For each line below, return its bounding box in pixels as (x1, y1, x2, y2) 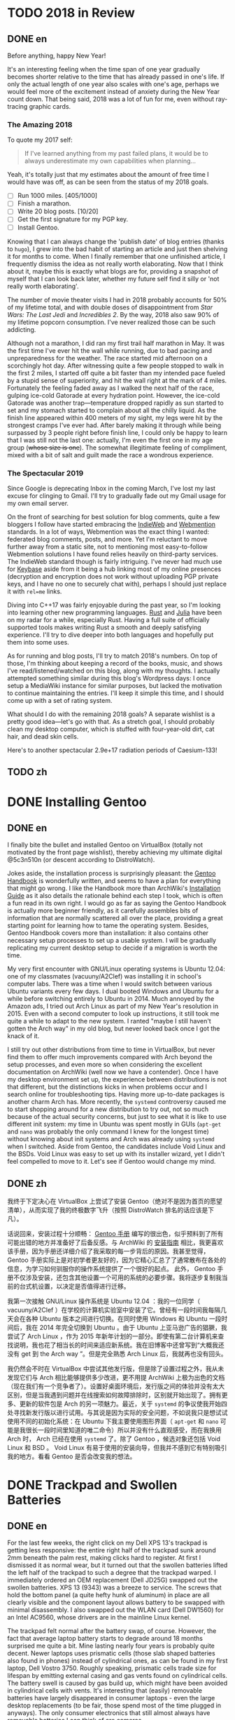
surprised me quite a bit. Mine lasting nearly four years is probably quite (7, 1641, 215, 1650)
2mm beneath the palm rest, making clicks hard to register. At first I (7, 1554, 201, 1562)
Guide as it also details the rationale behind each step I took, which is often (7, 892, 223, 900)
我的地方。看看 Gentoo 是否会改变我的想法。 (7, 1452, 136, 1460)
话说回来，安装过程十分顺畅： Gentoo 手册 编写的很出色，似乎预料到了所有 (7, 1230, 224, 1238)
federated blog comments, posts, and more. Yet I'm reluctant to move (7, 535, 208, 543)
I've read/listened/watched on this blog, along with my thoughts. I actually (7, 666, 220, 675)
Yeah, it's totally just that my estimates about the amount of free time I (7, 170, 209, 179)
